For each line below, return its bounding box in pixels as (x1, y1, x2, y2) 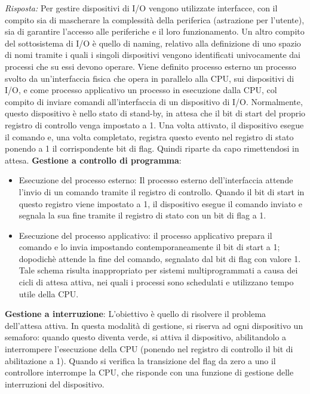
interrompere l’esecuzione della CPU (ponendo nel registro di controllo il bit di (5, 343, 293, 355)
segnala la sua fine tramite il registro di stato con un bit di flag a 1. (19, 209, 266, 221)
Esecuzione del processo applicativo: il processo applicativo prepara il (19, 229, 272, 241)
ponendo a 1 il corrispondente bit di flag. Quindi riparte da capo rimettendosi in (5, 142, 299, 155)
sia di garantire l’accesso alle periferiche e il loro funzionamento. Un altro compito (5, 25, 305, 38)
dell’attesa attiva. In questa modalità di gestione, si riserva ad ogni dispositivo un (5, 319, 303, 331)
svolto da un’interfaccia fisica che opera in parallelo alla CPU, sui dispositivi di (5, 72, 294, 84)
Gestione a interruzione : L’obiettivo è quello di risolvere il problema (5, 307, 266, 320)
